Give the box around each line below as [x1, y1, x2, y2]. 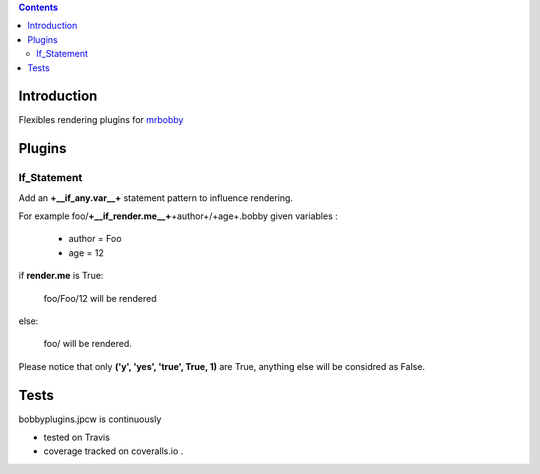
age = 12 [68, 246, 104, 259]
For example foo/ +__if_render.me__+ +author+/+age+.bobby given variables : [18, 210, 339, 222]
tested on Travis [43, 431, 110, 444]
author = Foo [68, 233, 122, 245]
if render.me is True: [18, 270, 104, 282]
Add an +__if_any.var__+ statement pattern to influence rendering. [18, 191, 294, 204]
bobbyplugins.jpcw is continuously [18, 413, 162, 425]
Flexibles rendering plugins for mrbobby [18, 114, 184, 126]
